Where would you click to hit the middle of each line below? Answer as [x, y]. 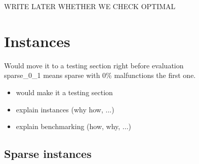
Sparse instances [48, 154]
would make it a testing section [64, 92]
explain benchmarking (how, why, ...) [73, 126]
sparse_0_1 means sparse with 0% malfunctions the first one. [100, 75]
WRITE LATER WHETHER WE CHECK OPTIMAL [90, 6]
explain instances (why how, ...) [65, 109]
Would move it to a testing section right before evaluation [94, 65]
